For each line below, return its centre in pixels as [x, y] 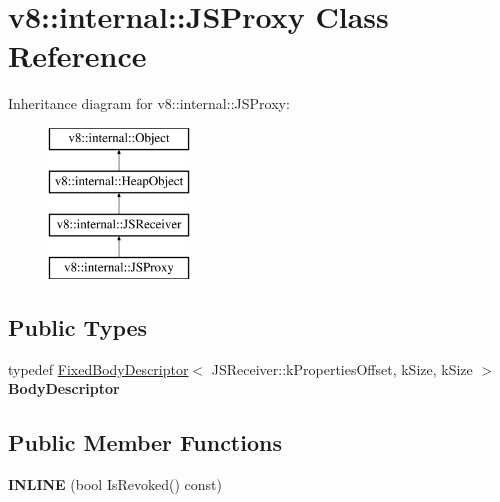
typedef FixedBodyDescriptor [98, 368]
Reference [77, 55]
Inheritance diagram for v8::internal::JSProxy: [149, 103]
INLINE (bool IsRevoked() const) [115, 484]
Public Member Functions [145, 442]
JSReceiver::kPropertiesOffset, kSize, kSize [342, 368]
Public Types [78, 327]
